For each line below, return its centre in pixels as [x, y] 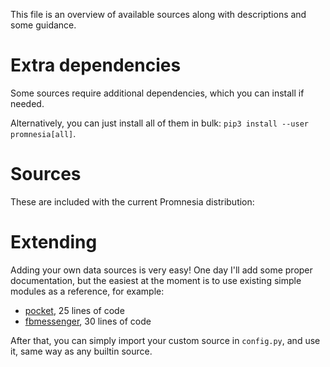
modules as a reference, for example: [87, 291]
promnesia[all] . [43, 133]
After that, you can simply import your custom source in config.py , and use [165, 340]
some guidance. [43, 25]
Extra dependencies [96, 65]
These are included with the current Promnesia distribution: [132, 201]
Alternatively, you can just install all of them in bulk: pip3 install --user [160, 123]
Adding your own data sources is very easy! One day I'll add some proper [161, 270]
